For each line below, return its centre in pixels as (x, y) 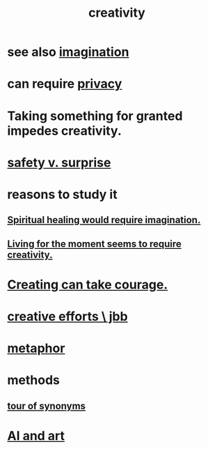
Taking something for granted (95, 116)
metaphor (36, 348)
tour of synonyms (46, 406)
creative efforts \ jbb (67, 317)
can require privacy (65, 84)
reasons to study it (62, 194)
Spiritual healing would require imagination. (104, 220)
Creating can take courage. (88, 284)
